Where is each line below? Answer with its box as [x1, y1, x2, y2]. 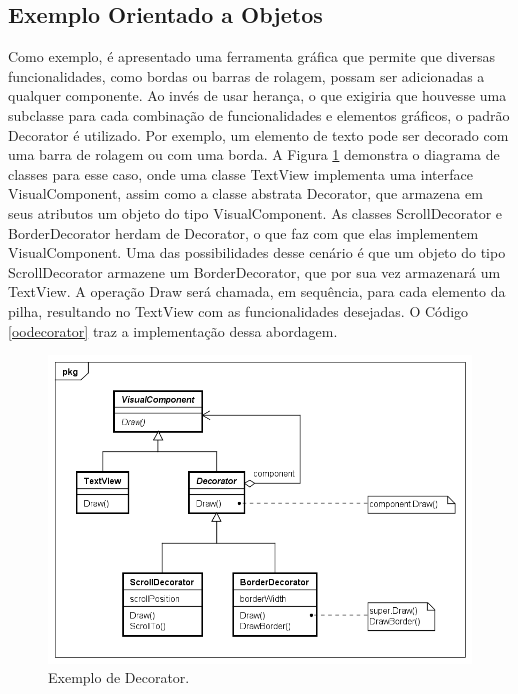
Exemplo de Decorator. [48, 667, 190, 688]
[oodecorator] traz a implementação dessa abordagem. [8, 320, 338, 341]
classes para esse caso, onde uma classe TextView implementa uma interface [8, 163, 473, 184]
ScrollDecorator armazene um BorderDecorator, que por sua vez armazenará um [8, 261, 501, 282]
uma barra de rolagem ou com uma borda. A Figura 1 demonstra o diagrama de [8, 144, 500, 165]
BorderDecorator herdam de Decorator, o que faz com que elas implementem [8, 222, 479, 243]
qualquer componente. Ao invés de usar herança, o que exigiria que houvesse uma [8, 85, 507, 106]
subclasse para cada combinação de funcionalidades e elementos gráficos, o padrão [8, 104, 510, 125]
